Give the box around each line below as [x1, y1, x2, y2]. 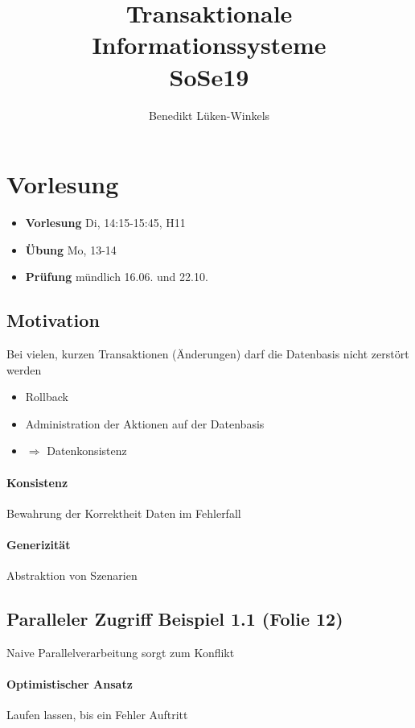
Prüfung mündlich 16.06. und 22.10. [25, 268, 208, 285]
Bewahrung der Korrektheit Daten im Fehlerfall [6, 504, 241, 521]
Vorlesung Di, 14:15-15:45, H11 [25, 214, 186, 231]
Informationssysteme [92, 28, 327, 61]
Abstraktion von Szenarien [6, 567, 138, 584]
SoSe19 [169, 60, 249, 93]
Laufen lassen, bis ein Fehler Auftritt [6, 706, 188, 723]
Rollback [25, 388, 68, 405]
